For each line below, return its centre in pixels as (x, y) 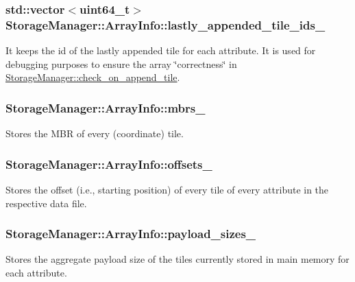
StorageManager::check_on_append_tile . (93, 77)
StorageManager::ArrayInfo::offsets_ (109, 164)
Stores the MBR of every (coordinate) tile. (95, 133)
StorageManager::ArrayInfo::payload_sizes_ (131, 234)
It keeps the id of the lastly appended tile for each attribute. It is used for (161, 50)
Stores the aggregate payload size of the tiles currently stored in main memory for (177, 259)
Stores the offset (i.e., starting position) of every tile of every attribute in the (167, 189)
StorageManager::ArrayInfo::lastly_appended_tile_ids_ (166, 24)
